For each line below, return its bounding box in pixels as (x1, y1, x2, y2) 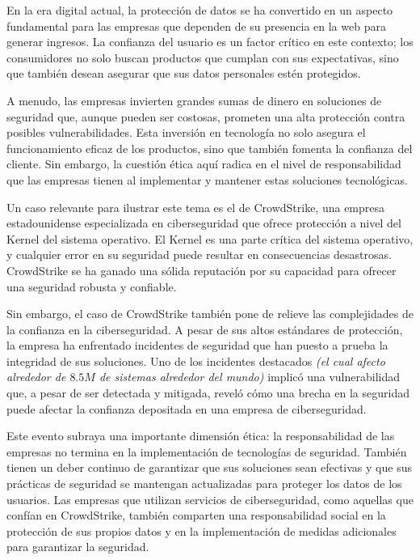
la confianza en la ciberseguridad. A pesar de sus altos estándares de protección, (6, 320, 403, 337)
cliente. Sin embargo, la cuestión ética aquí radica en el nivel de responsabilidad (6, 155, 401, 172)
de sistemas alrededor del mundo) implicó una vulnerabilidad (99, 368, 400, 385)
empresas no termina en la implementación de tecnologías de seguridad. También (6, 443, 407, 460)
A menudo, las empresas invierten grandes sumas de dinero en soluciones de (6, 91, 382, 108)
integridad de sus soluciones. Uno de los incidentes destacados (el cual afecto (6, 352, 385, 369)
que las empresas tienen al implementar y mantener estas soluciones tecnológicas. (6, 171, 408, 188)
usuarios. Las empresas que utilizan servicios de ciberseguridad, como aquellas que (6, 490, 414, 507)
